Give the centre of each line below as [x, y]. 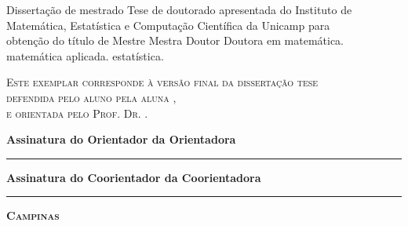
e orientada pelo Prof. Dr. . [77, 113]
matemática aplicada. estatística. [85, 55]
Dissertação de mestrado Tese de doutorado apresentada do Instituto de [179, 9]
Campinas [33, 215]
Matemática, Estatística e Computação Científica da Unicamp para [168, 25]
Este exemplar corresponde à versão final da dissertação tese [162, 82]
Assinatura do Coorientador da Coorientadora [134, 177]
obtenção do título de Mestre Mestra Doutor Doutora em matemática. [175, 40]
